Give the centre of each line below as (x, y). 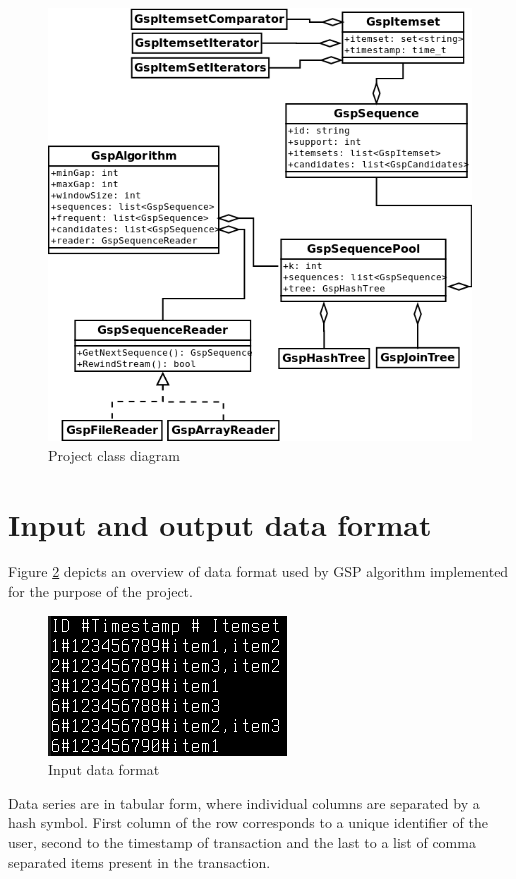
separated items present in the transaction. (139, 861)
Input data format (104, 769)
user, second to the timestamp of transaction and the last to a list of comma (242, 842)
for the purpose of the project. (100, 591)
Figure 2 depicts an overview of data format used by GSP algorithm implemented (258, 571)
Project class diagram (114, 454)
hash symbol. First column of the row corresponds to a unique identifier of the (248, 822)
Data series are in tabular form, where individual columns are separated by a (244, 802)
